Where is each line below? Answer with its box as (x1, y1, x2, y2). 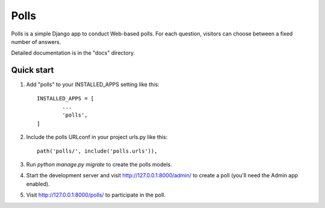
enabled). (26, 180, 51, 188)
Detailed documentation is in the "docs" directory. (11, 49, 135, 57)
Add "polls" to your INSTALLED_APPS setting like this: (26, 81, 159, 88)
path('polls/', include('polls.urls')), (37, 147, 158, 154)
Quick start (11, 65, 54, 75)
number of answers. (11, 38, 61, 45)
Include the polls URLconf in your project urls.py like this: (26, 133, 168, 141)
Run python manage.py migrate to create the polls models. (26, 161, 172, 168)
